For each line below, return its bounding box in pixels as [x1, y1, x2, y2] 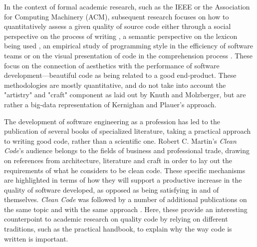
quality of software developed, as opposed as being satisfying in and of [4, 184, 219, 195]
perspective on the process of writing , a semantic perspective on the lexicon [4, 30, 238, 41]
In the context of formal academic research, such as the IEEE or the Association [4, 1, 250, 11]
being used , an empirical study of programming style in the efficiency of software [4, 40, 254, 51]
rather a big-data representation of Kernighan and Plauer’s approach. [4, 99, 217, 109]
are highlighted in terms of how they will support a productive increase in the [4, 175, 242, 185]
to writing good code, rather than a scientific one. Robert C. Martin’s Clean [4, 135, 237, 146]
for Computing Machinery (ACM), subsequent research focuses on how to [4, 11, 229, 21]
